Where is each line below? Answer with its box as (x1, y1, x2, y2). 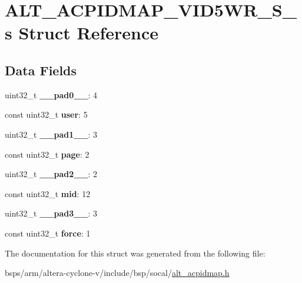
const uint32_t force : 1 (5, 227, 91, 239)
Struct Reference (18, 21, 159, 45)
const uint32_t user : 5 (5, 108, 88, 121)
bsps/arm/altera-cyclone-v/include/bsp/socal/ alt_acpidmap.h (5, 267, 230, 279)
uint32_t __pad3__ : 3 (5, 207, 98, 219)
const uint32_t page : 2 (5, 148, 89, 160)
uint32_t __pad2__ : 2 (5, 168, 98, 180)
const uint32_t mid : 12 (5, 187, 91, 199)
